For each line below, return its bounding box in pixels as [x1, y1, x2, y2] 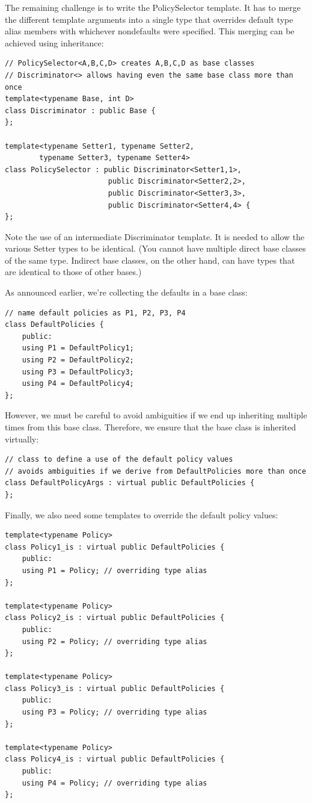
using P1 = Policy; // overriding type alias [22, 566, 207, 575]
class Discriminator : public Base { [5, 106, 156, 115]
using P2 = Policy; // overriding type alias [22, 637, 207, 646]
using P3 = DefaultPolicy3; [22, 367, 134, 376]
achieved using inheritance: [5, 36, 104, 49]
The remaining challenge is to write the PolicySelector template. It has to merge [5, 1, 301, 13]
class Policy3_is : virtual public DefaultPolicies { [5, 684, 225, 693]
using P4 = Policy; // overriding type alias [22, 778, 207, 787]
